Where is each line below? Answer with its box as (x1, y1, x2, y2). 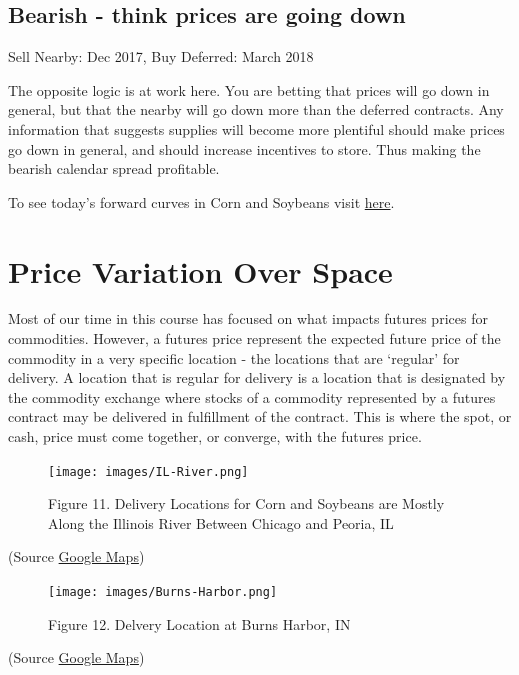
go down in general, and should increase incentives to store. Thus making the (8, 138, 481, 159)
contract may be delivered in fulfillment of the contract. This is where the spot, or (8, 406, 512, 427)
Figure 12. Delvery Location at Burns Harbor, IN (48, 613, 351, 634)
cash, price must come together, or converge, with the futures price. (8, 426, 422, 447)
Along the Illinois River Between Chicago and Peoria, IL (48, 512, 394, 533)
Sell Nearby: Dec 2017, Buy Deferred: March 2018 (8, 46, 314, 67)
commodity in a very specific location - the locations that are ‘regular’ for (8, 347, 460, 368)
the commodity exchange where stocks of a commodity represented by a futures (8, 386, 496, 407)
